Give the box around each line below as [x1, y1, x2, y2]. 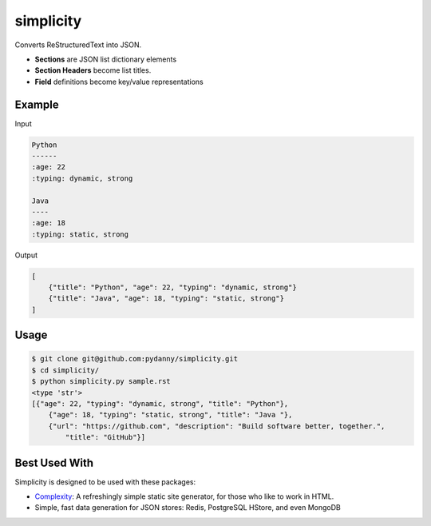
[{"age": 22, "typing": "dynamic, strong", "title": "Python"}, [31, 400, 289, 408]
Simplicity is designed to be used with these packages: [14, 476, 196, 487]
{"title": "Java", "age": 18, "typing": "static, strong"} [48, 294, 285, 303]
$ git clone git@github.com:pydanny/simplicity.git [31, 354, 239, 364]
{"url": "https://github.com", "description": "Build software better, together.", [48, 421, 386, 431]
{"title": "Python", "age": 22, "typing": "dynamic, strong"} [48, 283, 297, 292]
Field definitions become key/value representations [34, 77, 204, 86]
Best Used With [14, 456, 93, 469]
